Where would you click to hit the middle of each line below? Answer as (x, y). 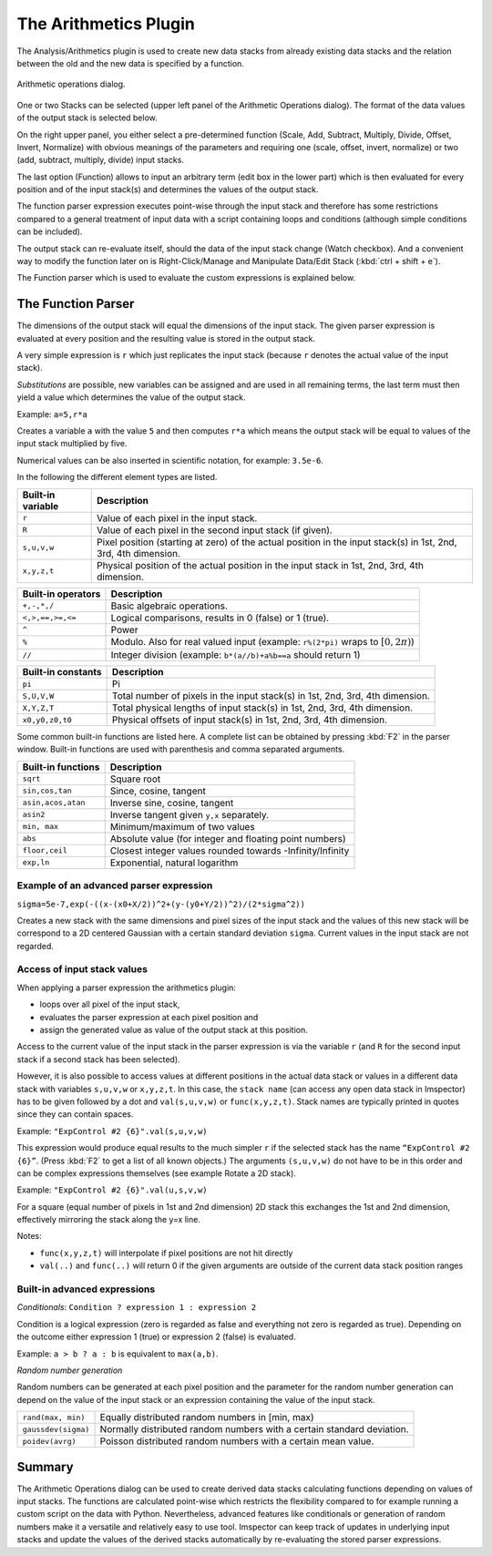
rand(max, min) (54, 1417)
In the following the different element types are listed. (117, 477)
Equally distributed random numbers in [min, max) (207, 1418)
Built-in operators (61, 594)
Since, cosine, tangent (158, 791)
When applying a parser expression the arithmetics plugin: (127, 988)
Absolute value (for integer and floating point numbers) (228, 838)
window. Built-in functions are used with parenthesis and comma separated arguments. (181, 749)
